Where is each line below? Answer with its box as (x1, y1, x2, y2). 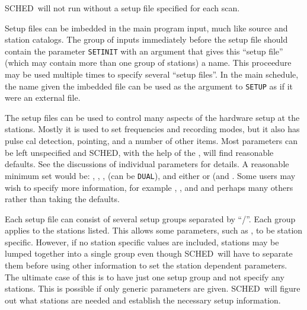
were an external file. (5, 91, 81, 104)
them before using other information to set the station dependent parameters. (5, 259, 287, 271)
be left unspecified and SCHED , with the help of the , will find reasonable (5, 146, 274, 158)
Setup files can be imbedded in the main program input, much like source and (5, 21, 288, 34)
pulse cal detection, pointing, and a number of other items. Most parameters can (5, 135, 298, 147)
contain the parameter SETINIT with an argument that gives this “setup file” (5, 44, 283, 57)
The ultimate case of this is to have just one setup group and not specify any (5, 270, 284, 283)
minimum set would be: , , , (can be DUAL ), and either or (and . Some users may (5, 169, 296, 181)
